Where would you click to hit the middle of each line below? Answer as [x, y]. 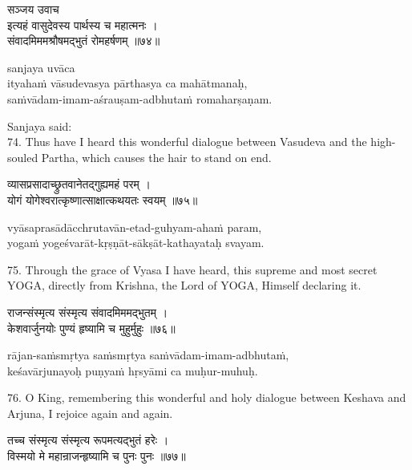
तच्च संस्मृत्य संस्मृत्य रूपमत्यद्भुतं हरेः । [88, 440]
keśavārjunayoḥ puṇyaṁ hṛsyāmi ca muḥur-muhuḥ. [133, 370]
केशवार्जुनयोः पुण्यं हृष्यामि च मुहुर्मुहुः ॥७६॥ [91, 328]
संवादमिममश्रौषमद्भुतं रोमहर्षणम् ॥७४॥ [84, 41]
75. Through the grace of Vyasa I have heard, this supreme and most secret [192, 269]
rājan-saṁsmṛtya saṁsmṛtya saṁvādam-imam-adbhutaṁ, [148, 355]
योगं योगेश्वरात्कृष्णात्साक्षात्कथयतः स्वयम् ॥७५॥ [103, 199]
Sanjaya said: [40, 126]
